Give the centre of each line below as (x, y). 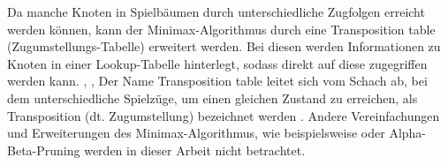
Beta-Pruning (44, 150)
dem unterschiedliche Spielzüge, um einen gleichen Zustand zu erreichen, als (213, 97)
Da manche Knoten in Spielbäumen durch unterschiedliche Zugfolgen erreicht (216, 11)
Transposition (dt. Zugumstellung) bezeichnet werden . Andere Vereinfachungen (224, 115)
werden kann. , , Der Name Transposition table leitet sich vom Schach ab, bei (217, 81)
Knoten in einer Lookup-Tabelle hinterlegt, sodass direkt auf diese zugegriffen (217, 63)
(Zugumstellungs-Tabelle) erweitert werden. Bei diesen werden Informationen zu (224, 46)
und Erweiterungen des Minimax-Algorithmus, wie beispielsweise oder (196, 133)
